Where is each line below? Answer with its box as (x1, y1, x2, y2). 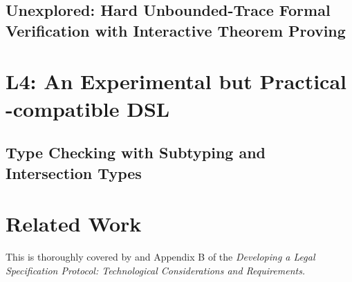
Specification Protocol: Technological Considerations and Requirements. (6, 263, 306, 277)
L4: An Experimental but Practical (6, 67, 346, 95)
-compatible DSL (6, 94, 170, 122)
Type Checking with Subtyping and (6, 142, 266, 163)
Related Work (6, 209, 142, 238)
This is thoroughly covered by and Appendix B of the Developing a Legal (6, 250, 315, 264)
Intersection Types (6, 162, 142, 183)
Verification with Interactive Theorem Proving (6, 19, 346, 41)
